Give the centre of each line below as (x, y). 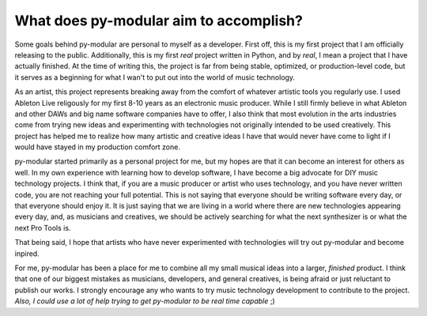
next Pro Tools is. (43, 228)
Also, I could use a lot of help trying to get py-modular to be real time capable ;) (145, 301)
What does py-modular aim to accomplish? (159, 21)
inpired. (27, 254)
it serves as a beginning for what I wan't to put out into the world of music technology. (155, 77)
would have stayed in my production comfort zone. (98, 147)
